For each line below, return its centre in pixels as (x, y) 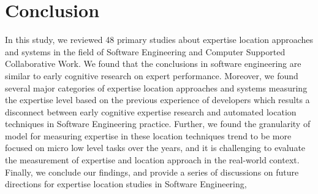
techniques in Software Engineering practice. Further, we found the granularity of (158, 124)
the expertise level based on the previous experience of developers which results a (157, 100)
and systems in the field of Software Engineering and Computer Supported (145, 51)
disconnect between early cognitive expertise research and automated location (151, 111)
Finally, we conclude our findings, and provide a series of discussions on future (152, 172)
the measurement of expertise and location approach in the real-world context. (152, 160)
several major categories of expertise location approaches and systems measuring (156, 87)
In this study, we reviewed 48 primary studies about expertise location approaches (159, 40)
